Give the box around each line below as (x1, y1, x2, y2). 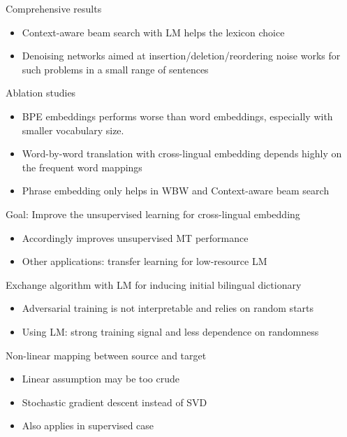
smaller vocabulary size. (22, 122, 124, 137)
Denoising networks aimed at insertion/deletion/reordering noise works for (22, 48, 341, 63)
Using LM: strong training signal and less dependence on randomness (22, 324, 319, 338)
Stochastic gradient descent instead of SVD (22, 394, 207, 409)
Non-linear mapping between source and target (6, 348, 207, 362)
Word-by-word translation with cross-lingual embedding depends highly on (22, 146, 342, 161)
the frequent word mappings (22, 159, 142, 174)
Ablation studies (6, 85, 76, 100)
